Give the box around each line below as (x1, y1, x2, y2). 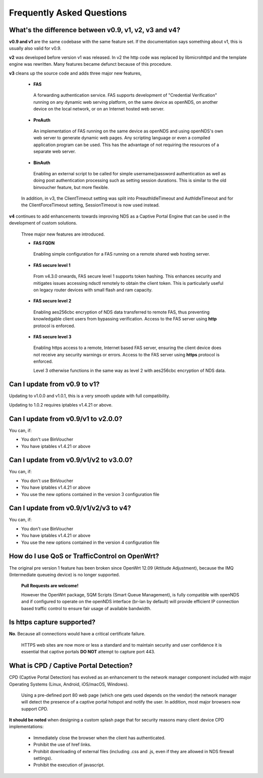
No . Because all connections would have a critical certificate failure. (9, 631, 146, 637)
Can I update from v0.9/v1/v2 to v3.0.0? (9, 456, 133, 464)
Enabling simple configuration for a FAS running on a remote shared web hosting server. (33, 251, 210, 257)
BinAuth (33, 160, 51, 166)
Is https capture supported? (9, 618, 96, 627)
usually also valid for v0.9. (9, 45, 62, 51)
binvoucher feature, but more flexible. (33, 184, 109, 190)
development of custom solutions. (9, 220, 77, 226)
